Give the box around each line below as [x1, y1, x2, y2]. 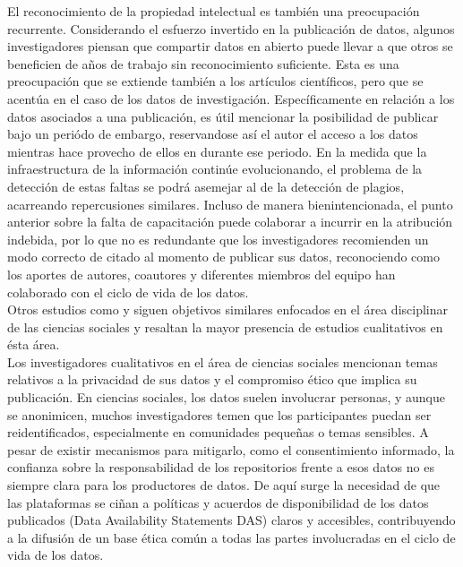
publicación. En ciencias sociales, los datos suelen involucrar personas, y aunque [7, 388, 445, 407]
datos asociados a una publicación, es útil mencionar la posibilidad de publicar [7, 107, 439, 125]
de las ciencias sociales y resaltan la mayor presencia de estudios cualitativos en [7, 317, 443, 336]
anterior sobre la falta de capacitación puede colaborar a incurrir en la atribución [7, 212, 453, 231]
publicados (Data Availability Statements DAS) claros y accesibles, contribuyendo [7, 511, 456, 529]
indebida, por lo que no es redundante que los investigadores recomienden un [7, 229, 429, 248]
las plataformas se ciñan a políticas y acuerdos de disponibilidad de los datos [7, 493, 429, 511]
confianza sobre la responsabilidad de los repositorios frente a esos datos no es [7, 458, 434, 477]
